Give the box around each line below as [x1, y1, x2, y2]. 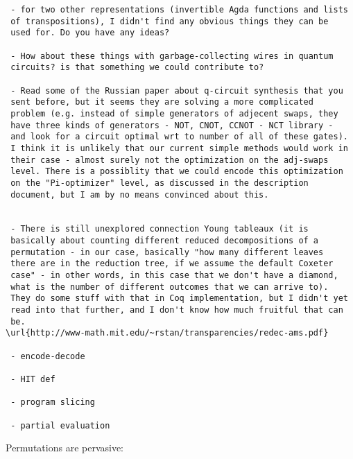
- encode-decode [10, 351, 85, 361]
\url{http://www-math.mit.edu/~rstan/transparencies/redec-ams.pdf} [6, 328, 329, 338]
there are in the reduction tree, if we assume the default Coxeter [10, 259, 334, 269]
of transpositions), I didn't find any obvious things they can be [10, 16, 329, 26]
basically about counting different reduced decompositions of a [10, 236, 319, 246]
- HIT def [10, 374, 55, 384]
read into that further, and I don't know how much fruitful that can [10, 305, 343, 315]
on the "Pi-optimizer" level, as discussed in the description [10, 177, 309, 188]
